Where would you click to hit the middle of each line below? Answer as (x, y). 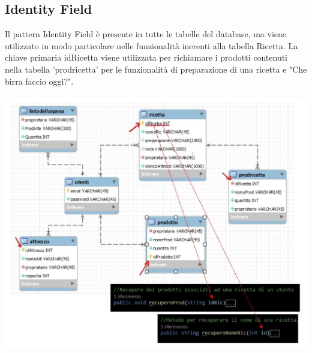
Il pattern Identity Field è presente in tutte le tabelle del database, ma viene (146, 34)
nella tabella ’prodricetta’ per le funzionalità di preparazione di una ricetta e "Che (156, 69)
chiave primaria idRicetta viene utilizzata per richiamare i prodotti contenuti (146, 57)
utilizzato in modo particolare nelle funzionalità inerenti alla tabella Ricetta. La (151, 45)
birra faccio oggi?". (39, 81)
